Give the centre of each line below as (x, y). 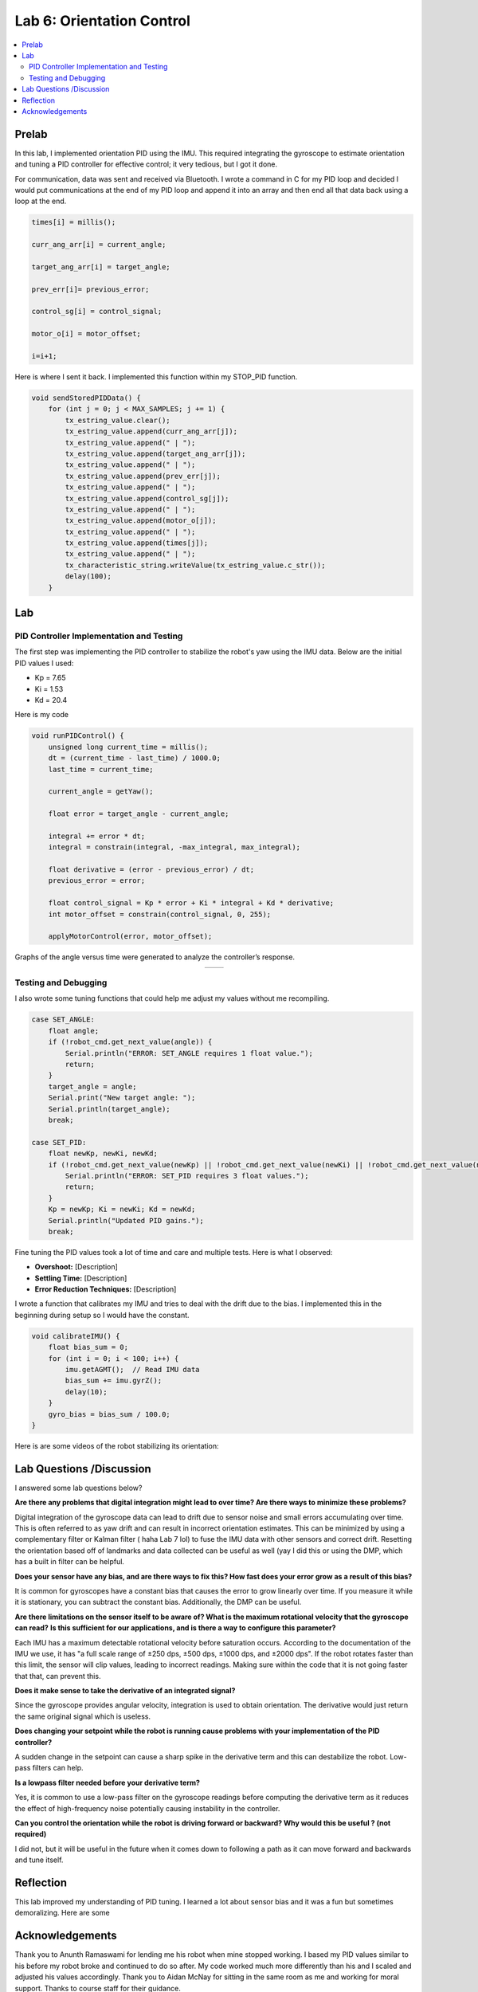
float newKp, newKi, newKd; (103, 1154)
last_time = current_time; (101, 769)
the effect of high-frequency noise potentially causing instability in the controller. (147, 1808)
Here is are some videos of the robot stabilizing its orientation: (117, 1445)
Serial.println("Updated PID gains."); (126, 1220)
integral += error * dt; (97, 836)
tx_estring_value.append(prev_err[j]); (143, 476)
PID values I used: (44, 663)
